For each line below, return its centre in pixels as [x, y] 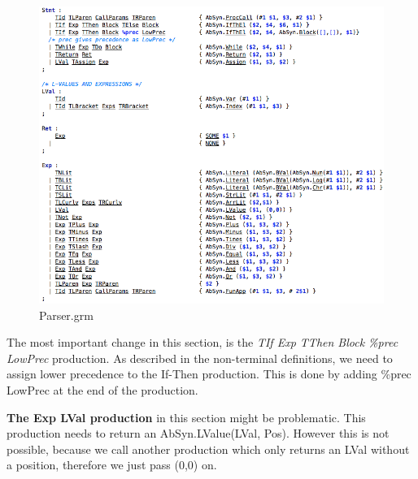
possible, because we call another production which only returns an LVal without [208, 449]
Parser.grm [66, 315]
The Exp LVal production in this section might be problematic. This [186, 417]
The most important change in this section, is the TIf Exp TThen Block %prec [202, 342]
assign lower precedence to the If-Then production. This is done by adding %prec [209, 374]
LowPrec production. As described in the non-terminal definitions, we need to [200, 358]
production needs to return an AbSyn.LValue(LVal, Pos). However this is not [198, 433]
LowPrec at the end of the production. [102, 389]
